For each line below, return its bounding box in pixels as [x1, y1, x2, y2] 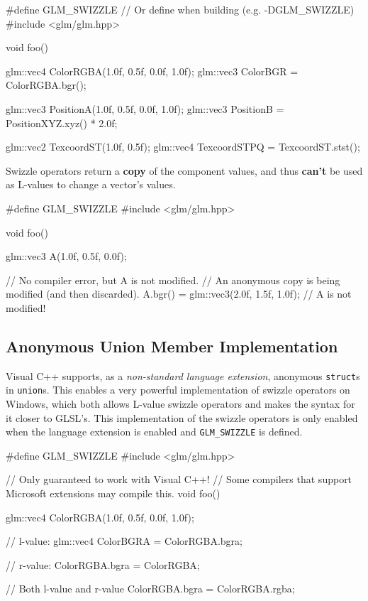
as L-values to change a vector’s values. [6, 177, 176, 192]
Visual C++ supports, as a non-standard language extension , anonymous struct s [6, 368, 360, 383]
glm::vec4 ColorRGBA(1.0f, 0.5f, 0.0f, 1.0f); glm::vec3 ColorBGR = [6, 63, 299, 78]
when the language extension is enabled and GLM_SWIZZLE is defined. [6, 424, 303, 439]
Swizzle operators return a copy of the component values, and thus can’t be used [6, 163, 363, 178]
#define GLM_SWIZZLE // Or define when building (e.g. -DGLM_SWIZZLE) [6, 2, 355, 16]
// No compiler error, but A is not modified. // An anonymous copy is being [6, 272, 340, 287]
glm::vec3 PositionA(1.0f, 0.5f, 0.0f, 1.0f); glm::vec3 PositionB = [6, 101, 284, 116]
